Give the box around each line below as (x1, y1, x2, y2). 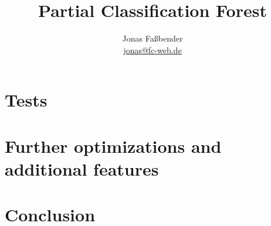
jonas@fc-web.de (123, 43, 182, 56)
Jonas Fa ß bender (122, 32, 183, 44)
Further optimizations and (5, 133, 222, 157)
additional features (5, 156, 159, 180)
